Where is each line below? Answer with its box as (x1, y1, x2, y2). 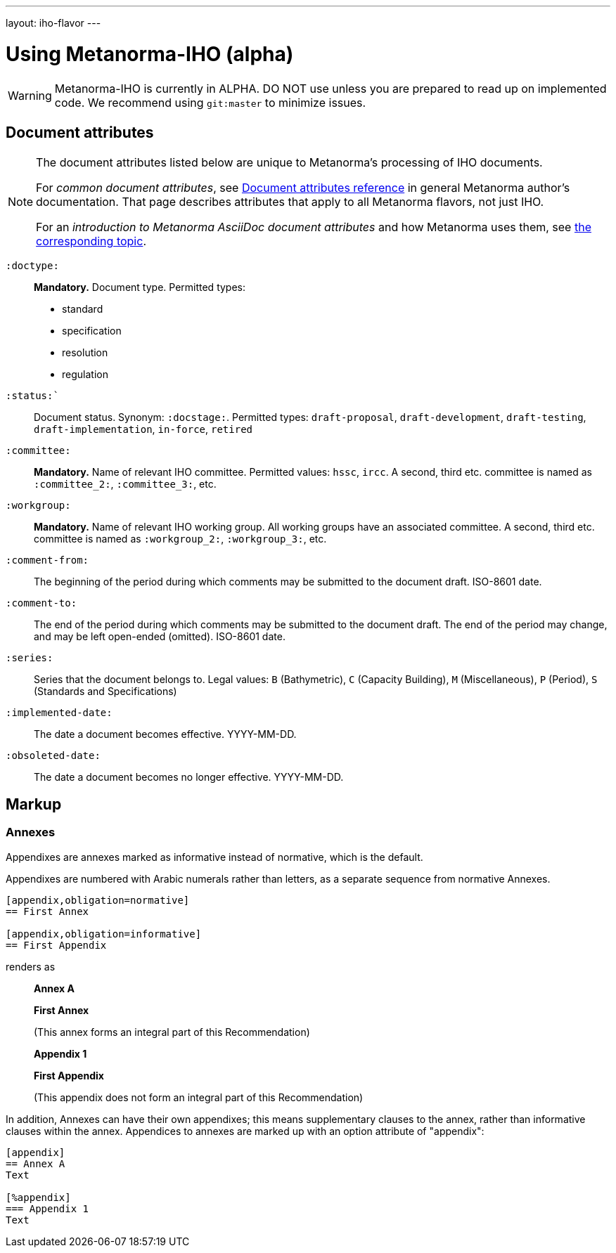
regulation (62, 368, 108, 381)
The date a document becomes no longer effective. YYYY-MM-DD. (34, 771, 344, 784)
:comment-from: (6, 554, 89, 566)
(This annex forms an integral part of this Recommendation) (34, 1025, 310, 1038)
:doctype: (6, 260, 59, 272)
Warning (8, 88, 52, 103)
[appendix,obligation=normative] (6, 894, 190, 906)
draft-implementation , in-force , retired (34, 423, 252, 436)
